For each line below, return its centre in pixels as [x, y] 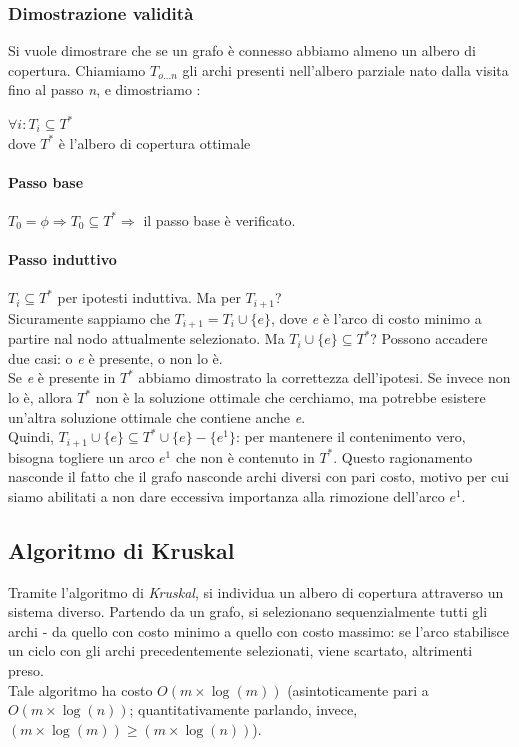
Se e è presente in [62, 377]
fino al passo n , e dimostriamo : [104, 89]
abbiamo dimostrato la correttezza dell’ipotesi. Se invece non [324, 377]
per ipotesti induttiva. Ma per [149, 297]
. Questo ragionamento [403, 456]
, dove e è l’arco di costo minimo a [376, 317]
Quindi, [31, 436]
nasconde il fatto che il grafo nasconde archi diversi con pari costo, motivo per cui [258, 476]
